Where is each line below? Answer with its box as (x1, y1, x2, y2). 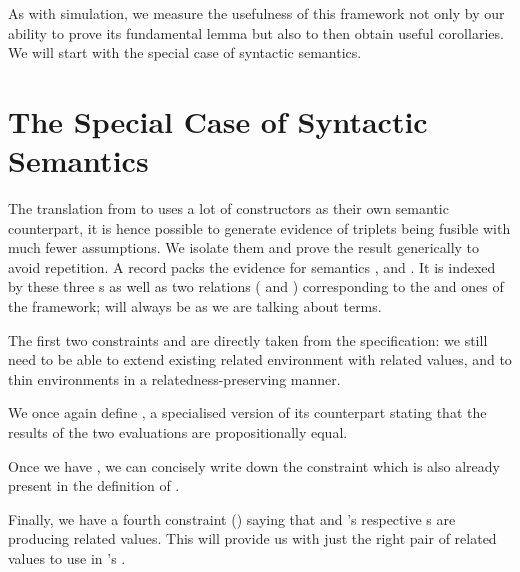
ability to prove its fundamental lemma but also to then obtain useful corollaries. (8, 22, 504, 43)
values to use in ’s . (8, 548, 126, 568)
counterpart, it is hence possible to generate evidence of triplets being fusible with (8, 217, 511, 238)
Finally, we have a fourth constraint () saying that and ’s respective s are (8, 508, 456, 529)
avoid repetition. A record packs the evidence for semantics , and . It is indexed (8, 256, 496, 277)
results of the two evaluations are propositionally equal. (8, 422, 348, 443)
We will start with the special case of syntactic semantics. (8, 42, 362, 63)
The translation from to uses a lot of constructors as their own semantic (8, 198, 449, 219)
